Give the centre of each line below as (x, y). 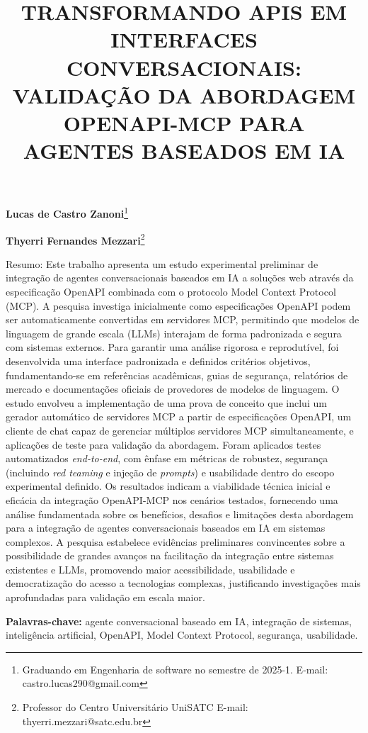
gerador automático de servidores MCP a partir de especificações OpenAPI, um (179, 416)
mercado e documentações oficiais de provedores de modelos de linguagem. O (173, 389)
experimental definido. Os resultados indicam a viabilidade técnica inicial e (168, 486)
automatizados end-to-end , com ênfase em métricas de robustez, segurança (167, 458)
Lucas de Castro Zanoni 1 (67, 212)
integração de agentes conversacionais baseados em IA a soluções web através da (180, 278)
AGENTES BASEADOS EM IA (184, 151)
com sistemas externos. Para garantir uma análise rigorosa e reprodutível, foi (172, 347)
